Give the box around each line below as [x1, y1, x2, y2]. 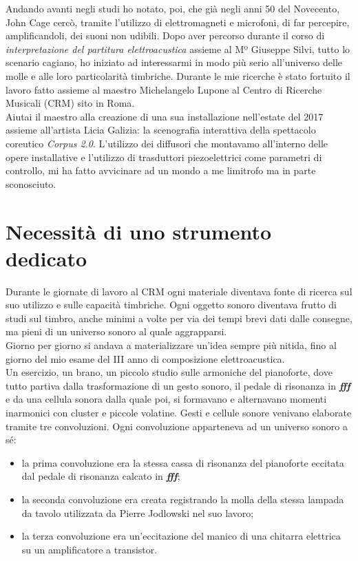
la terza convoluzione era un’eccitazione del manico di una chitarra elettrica [21, 529, 341, 543]
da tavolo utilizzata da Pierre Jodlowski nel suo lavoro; [21, 505, 254, 520]
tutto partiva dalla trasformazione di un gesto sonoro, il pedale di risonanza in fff [6, 378, 350, 392]
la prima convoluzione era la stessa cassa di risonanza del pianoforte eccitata [21, 455, 344, 469]
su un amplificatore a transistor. [21, 542, 158, 556]
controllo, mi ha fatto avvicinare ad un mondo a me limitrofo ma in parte [6, 163, 316, 178]
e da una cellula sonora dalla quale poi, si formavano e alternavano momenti [6, 392, 327, 406]
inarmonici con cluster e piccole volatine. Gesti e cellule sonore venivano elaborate [6, 405, 352, 419]
